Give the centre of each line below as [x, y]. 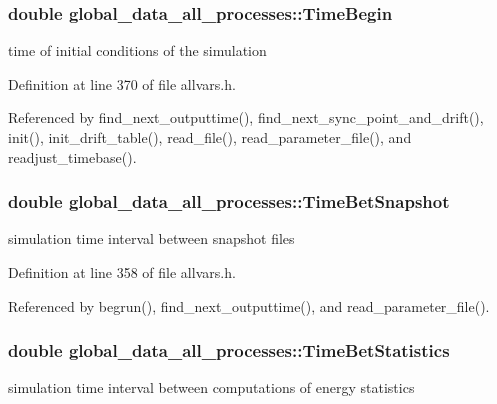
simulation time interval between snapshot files [151, 238]
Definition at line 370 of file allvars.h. [122, 83]
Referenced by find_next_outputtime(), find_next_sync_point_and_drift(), [246, 117]
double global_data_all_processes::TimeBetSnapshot [229, 201]
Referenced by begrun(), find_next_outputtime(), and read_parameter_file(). [249, 305]
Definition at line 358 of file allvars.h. [122, 272]
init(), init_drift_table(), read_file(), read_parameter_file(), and [210, 137]
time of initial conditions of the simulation [137, 50]
